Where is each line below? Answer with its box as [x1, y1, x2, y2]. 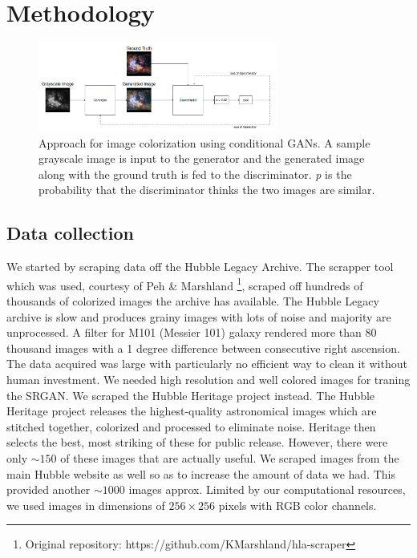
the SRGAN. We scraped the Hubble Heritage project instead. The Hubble [6, 386, 375, 403]
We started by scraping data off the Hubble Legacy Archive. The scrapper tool [6, 258, 394, 275]
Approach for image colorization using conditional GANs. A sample [38, 134, 370, 151]
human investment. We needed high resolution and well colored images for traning [6, 370, 411, 387]
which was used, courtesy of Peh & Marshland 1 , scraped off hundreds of [6, 274, 363, 293]
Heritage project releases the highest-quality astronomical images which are [6, 402, 377, 419]
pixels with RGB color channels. [218, 496, 377, 513]
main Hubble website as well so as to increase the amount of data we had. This [6, 465, 395, 482]
